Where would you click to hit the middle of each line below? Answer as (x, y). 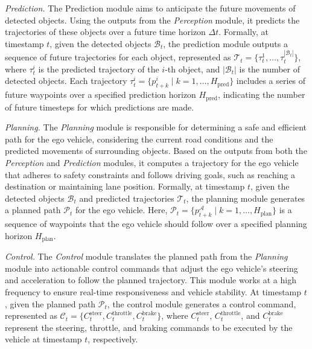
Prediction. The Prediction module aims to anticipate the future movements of (150, 8)
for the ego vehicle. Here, (121, 210)
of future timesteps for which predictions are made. (100, 107)
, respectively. (113, 339)
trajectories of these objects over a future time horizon (105, 32)
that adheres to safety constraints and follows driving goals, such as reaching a (150, 174)
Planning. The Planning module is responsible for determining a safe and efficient (156, 127)
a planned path (33, 210)
